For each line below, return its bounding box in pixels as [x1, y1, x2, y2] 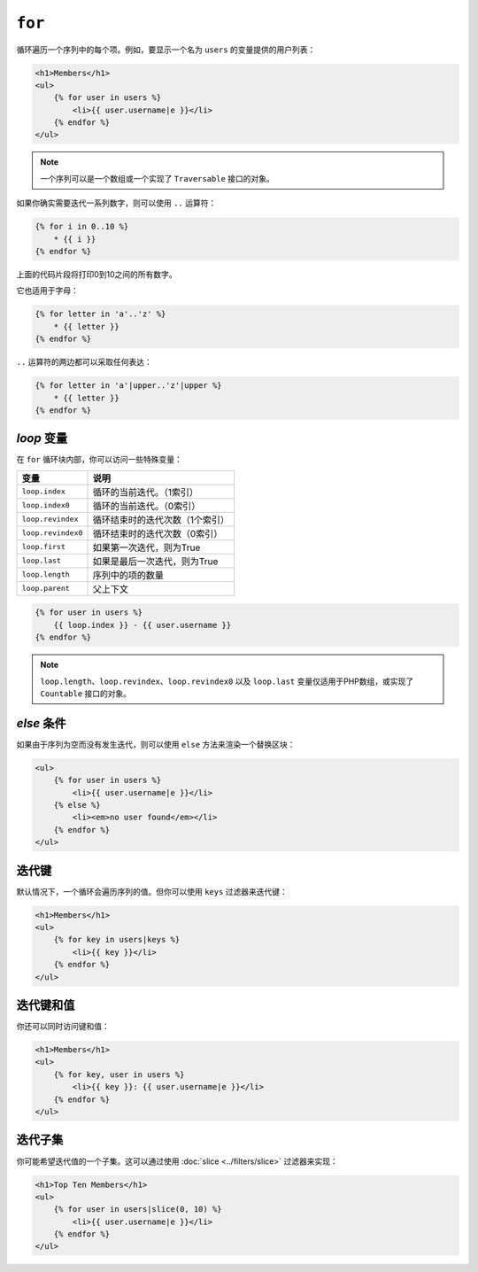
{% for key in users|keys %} [53, 935, 181, 945]
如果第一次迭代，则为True [92, 541, 201, 554]
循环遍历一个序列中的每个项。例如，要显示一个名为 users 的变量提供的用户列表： [16, 44, 316, 55]
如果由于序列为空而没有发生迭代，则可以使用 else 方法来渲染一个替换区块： [16, 739, 296, 749]
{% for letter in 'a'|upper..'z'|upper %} [35, 381, 222, 391]
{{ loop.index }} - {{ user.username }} [53, 620, 232, 630]
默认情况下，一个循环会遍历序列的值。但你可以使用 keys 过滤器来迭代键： [16, 886, 288, 896]
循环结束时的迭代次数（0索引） [92, 527, 223, 539]
